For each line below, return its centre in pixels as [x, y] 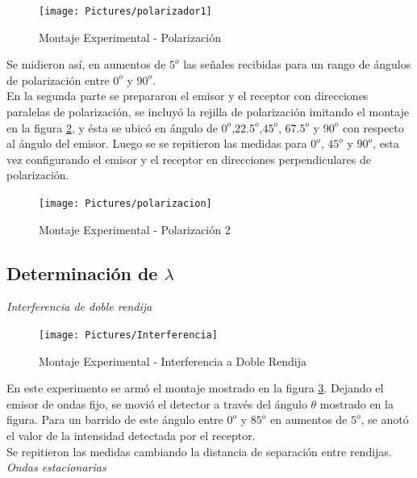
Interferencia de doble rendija [79, 306]
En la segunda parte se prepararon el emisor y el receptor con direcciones [188, 96]
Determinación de [82, 273]
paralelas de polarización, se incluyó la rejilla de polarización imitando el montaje [208, 112]
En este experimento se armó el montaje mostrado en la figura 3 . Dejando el [195, 388]
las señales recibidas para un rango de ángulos [297, 64]
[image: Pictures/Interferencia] [128, 335]
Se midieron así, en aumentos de [86, 64]
